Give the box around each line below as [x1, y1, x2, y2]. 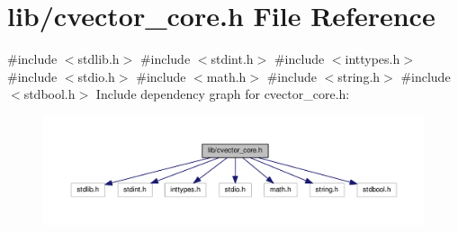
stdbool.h [23, 85, 76, 103]
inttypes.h [345, 49, 400, 68]
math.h [206, 67, 247, 85]
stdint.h [211, 49, 254, 68]
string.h [337, 67, 381, 85]
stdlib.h [77, 49, 120, 68]
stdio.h [77, 67, 115, 85]
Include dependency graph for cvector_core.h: [95, 85, 350, 103]
